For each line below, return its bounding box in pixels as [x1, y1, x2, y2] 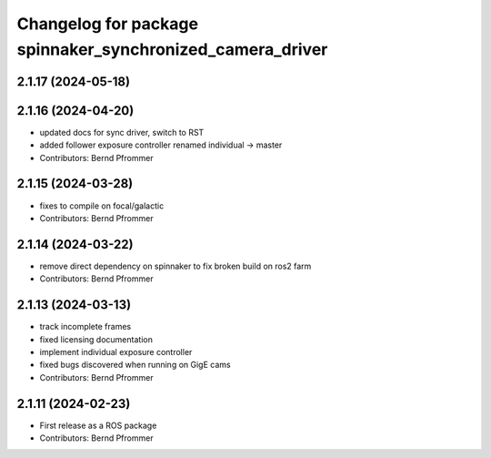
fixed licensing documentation [39, 333, 154, 345]
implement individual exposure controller [39, 346, 193, 357]
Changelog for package [16, 14, 199, 34]
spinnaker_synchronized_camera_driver [16, 39, 328, 59]
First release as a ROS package [39, 420, 157, 431]
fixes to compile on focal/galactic [39, 200, 165, 211]
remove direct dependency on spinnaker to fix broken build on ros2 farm [39, 260, 312, 271]
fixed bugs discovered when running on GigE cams [39, 360, 231, 371]
